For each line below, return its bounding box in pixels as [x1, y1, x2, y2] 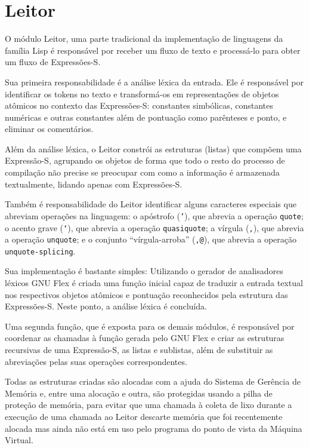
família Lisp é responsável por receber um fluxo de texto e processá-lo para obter [5, 44, 301, 56]
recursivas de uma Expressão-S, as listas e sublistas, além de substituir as [5, 343, 273, 356]
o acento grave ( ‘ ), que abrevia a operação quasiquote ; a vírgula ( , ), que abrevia [5, 221, 304, 234]
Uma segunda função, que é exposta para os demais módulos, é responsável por [5, 320, 295, 332]
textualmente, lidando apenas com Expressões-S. [5, 177, 183, 190]
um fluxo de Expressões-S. [5, 56, 101, 68]
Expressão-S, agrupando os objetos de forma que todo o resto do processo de [5, 154, 285, 167]
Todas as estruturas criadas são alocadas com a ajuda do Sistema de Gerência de [5, 375, 301, 388]
